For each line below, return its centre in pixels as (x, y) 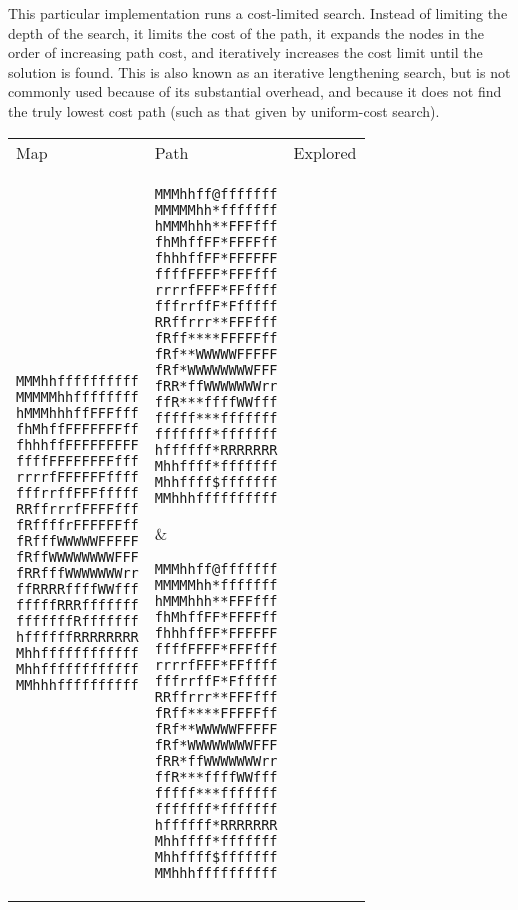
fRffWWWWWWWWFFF (77, 557)
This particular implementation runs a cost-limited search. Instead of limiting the (258, 13)
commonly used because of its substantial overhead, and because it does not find (255, 91)
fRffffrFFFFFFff (77, 525)
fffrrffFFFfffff (77, 493)
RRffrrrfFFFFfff (77, 509)
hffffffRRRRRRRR (77, 637)
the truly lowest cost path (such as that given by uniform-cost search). (224, 110)
